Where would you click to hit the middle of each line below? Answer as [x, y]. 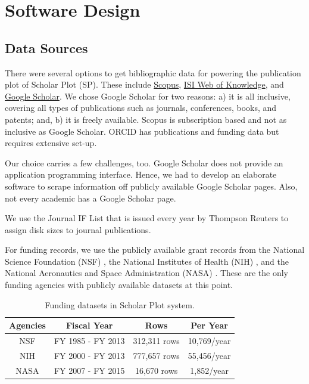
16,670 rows [157, 370]
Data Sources [46, 47]
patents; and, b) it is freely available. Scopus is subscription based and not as [146, 119]
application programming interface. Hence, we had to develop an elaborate [141, 174]
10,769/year [209, 341]
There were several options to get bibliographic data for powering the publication [153, 72]
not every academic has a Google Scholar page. [90, 198]
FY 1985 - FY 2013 [89, 341]
